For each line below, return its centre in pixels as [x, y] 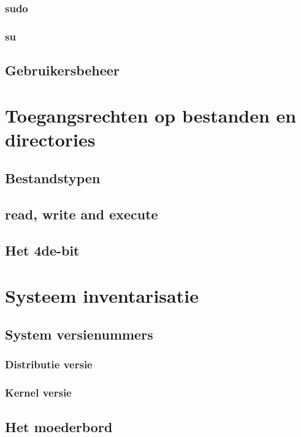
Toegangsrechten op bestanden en [151, 115]
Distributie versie [49, 364]
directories [50, 139]
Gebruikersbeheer [62, 70]
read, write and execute [82, 214]
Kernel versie [38, 393]
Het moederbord [59, 426]
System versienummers [79, 334]
